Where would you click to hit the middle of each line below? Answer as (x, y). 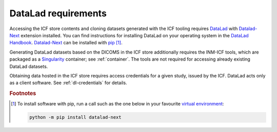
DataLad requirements (58, 13)
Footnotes (23, 93)
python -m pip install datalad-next (75, 117)
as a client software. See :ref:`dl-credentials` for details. (68, 83)
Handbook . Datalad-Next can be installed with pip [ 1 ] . (66, 43)
